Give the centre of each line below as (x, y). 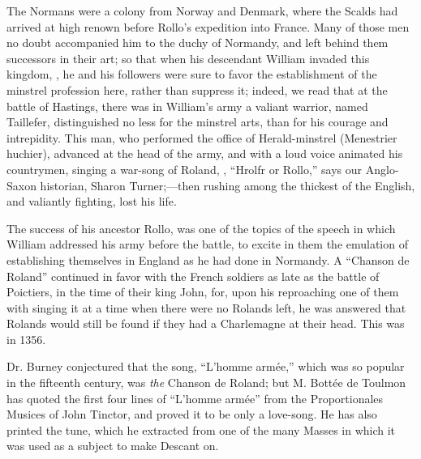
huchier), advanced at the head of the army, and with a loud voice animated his (205, 153)
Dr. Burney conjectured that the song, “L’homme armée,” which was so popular (206, 366)
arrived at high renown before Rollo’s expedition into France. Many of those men (208, 26)
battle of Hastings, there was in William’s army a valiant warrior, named (187, 106)
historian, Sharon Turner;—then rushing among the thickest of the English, (228, 185)
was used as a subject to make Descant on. (113, 446)
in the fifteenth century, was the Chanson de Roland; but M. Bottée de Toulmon (206, 382)
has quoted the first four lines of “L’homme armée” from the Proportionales (195, 398)
